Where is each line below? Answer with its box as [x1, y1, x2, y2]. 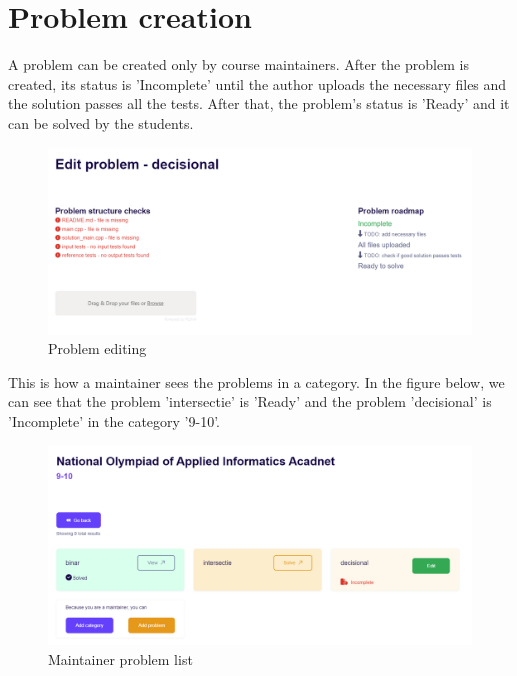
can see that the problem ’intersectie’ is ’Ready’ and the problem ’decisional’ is [8, 391, 492, 412]
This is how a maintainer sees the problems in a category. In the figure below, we [8, 371, 505, 392]
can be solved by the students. [8, 112, 194, 133]
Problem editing [48, 338, 147, 359]
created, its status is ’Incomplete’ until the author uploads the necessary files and [8, 73, 507, 94]
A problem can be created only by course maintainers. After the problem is [8, 54, 469, 75]
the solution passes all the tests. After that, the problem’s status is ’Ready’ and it [8, 93, 510, 114]
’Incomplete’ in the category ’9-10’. [8, 411, 220, 432]
